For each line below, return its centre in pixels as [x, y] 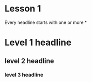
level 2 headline [29, 61]
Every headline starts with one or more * [46, 22]
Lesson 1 [23, 9]
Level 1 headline [38, 42]
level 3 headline [24, 75]
